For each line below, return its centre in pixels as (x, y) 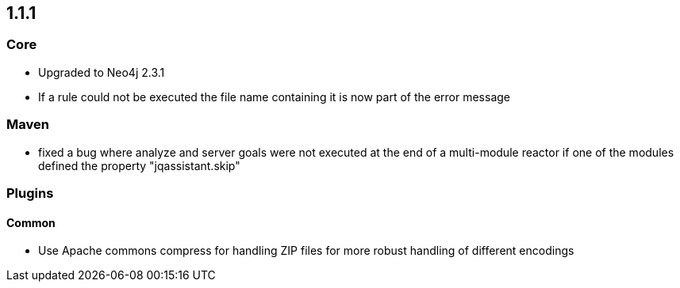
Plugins (30, 193)
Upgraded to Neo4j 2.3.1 (102, 72)
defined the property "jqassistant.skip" (139, 165)
